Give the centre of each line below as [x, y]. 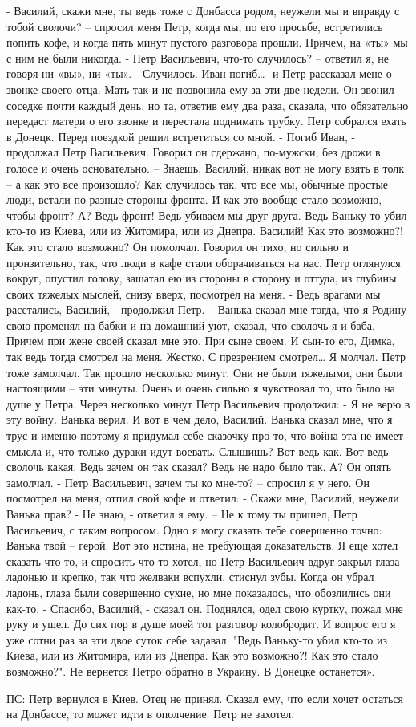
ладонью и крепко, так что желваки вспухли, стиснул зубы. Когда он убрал [190, 577]
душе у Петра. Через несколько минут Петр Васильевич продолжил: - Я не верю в [208, 403]
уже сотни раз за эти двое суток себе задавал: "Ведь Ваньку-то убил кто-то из [197, 639]
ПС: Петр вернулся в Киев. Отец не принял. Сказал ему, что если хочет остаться [205, 698]
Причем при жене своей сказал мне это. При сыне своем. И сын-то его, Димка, [201, 341]
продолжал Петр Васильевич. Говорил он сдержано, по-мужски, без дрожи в [194, 152]
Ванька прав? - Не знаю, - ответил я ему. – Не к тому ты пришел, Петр [182, 514]
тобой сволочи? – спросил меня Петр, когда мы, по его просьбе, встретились [195, 26]
